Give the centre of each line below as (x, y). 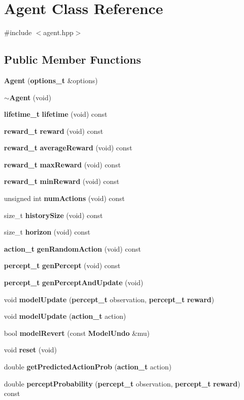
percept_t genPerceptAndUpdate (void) (74, 282)
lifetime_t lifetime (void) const (56, 114)
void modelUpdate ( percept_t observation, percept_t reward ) (109, 299)
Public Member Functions (72, 59)
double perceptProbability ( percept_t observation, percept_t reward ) (122, 383)
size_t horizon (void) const (47, 232)
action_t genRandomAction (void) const (72, 248)
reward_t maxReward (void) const (62, 164)
